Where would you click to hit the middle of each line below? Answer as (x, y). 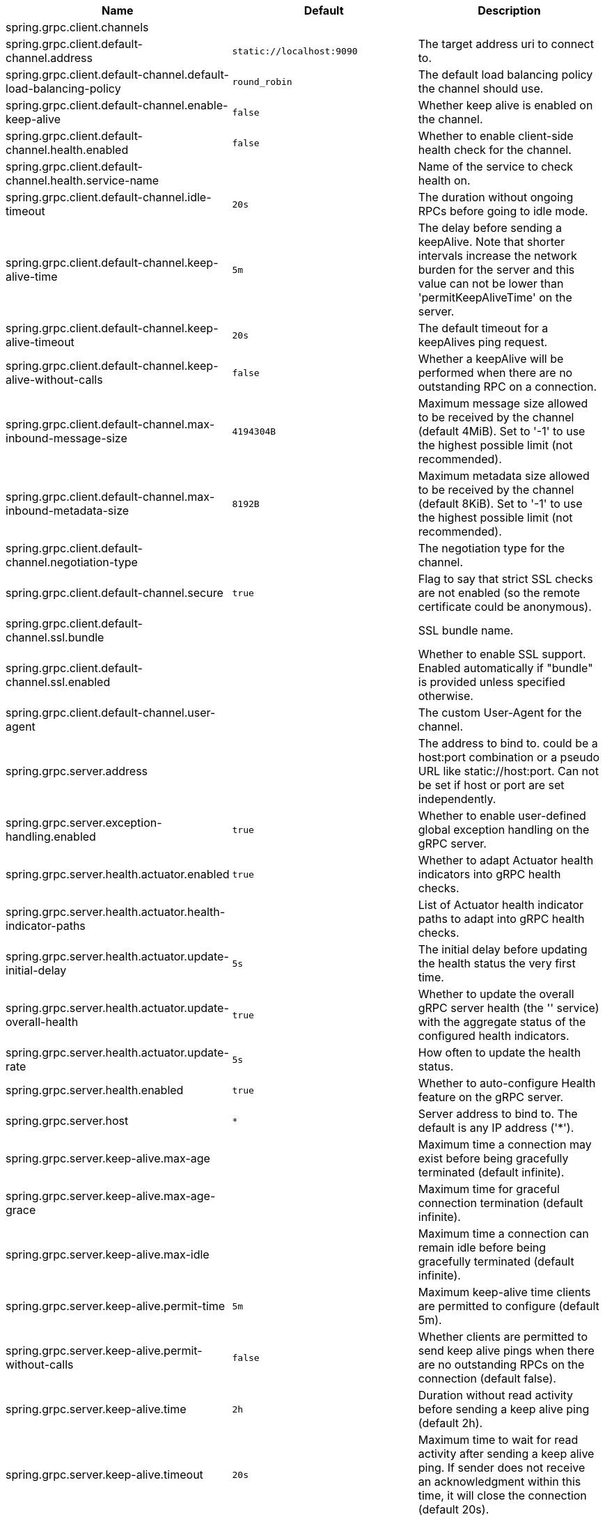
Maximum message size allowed (503, 403)
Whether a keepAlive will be (491, 359)
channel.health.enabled (67, 150)
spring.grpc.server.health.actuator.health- (116, 912)
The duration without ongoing (496, 197)
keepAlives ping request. (483, 342)
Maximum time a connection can (503, 1234)
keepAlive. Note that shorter (492, 242)
